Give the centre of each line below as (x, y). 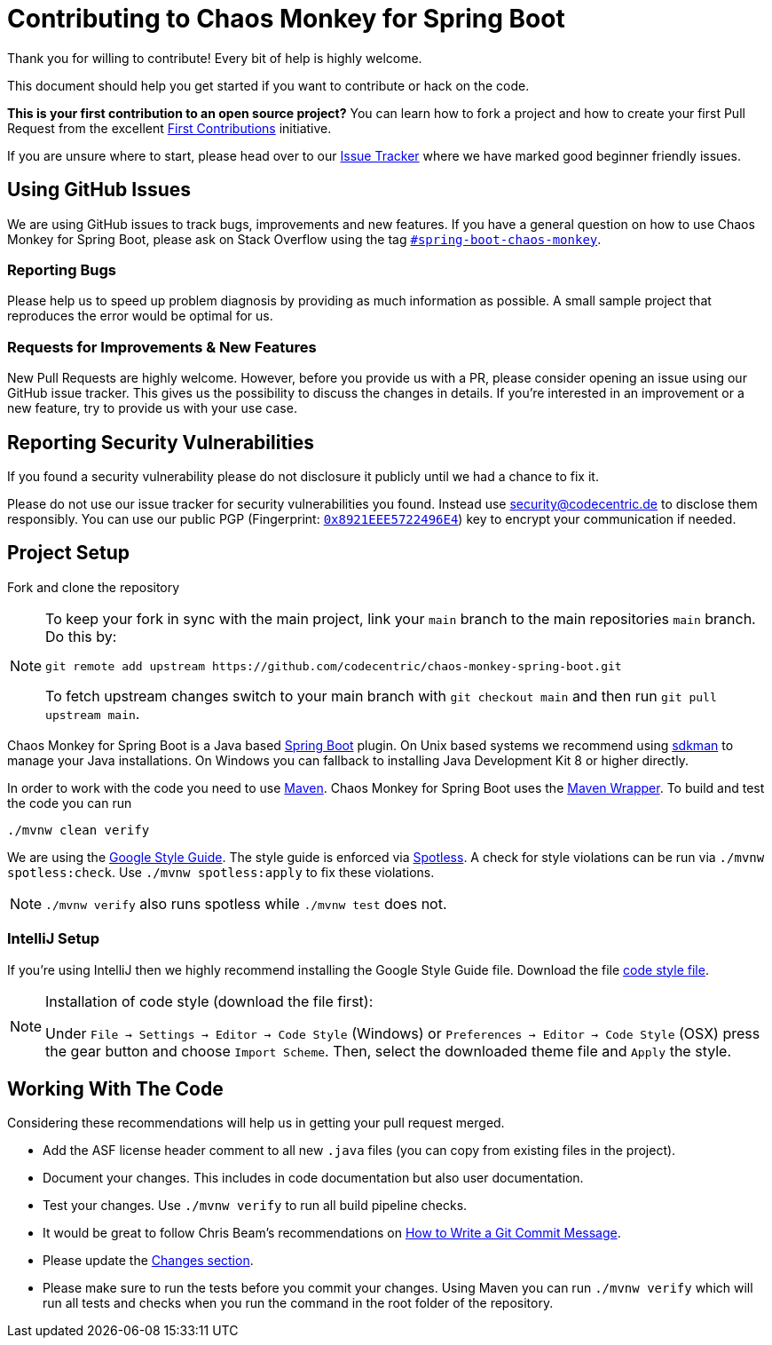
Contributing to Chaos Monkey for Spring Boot (286, 19)
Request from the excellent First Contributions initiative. (169, 128)
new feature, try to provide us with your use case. (152, 408)
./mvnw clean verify (79, 830)
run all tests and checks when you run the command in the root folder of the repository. (298, 1303)
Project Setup (69, 553)
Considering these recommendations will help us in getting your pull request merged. (256, 1123)
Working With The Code (115, 1088)
